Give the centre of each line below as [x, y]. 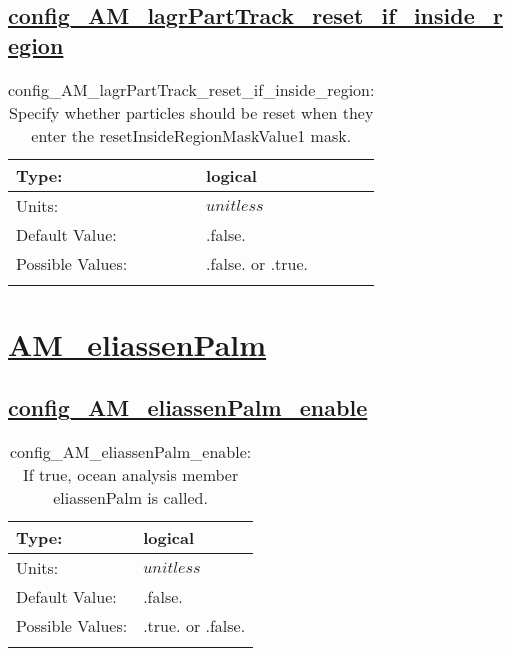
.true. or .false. [194, 626]
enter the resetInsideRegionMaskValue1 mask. [191, 135]
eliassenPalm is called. [130, 498]
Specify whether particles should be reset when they [191, 112]
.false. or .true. [257, 263]
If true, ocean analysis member [130, 475]
